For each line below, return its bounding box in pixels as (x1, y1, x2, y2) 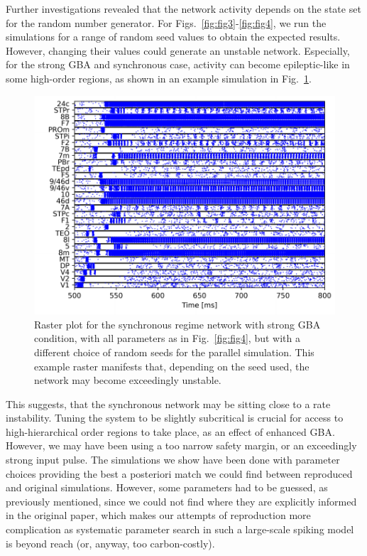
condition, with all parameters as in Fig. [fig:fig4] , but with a (34, 331, 300, 346)
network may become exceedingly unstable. (34, 373, 221, 387)
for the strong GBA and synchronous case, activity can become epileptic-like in (6, 57, 350, 72)
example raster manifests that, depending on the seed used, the (34, 358, 310, 373)
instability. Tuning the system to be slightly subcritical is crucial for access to (6, 410, 344, 425)
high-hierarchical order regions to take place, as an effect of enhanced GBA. (6, 424, 335, 439)
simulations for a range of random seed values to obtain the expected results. (6, 29, 341, 44)
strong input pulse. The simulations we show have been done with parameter (6, 452, 340, 467)
